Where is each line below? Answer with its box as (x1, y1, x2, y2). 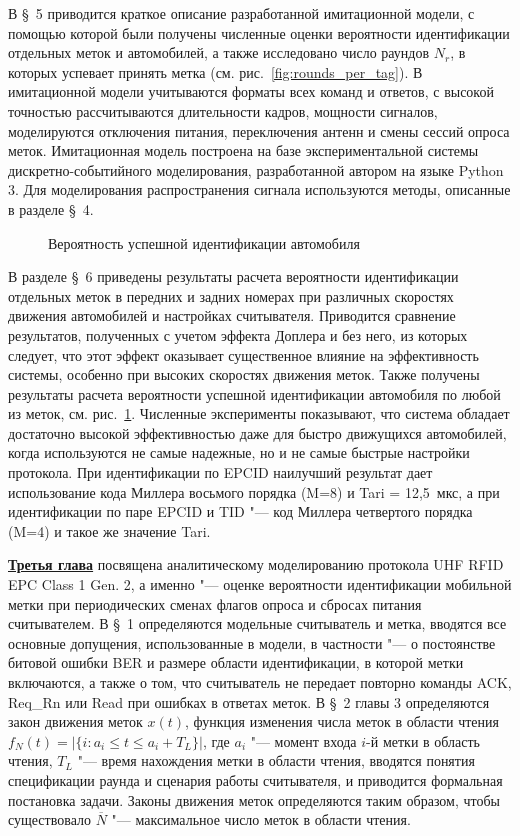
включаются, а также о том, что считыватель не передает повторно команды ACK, (8, 672, 512, 692)
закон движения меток (8, 711, 143, 732)
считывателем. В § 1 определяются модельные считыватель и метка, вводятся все (8, 613, 507, 634)
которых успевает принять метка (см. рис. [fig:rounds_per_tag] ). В (8, 61, 423, 82)
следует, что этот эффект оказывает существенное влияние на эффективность (8, 344, 479, 365)
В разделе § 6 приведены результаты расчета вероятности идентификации (8, 266, 459, 287)
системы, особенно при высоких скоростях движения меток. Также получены (8, 364, 480, 385)
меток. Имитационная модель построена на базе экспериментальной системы (8, 140, 479, 161)
